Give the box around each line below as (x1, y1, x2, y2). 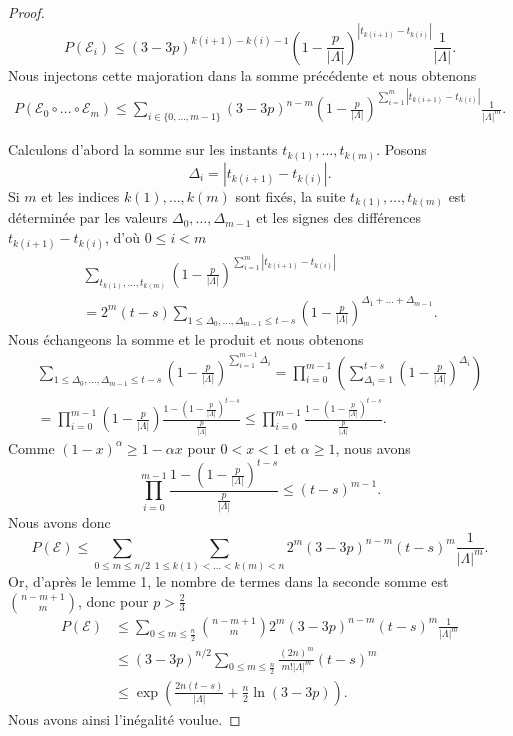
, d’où (105, 226, 141, 247)
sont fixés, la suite (235, 185, 346, 206)
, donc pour (78, 590, 149, 611)
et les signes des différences (256, 207, 422, 228)
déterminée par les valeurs (8, 207, 168, 228)
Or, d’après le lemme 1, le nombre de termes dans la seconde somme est (8, 570, 449, 591)
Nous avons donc (8, 511, 111, 532)
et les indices (41, 185, 120, 206)
